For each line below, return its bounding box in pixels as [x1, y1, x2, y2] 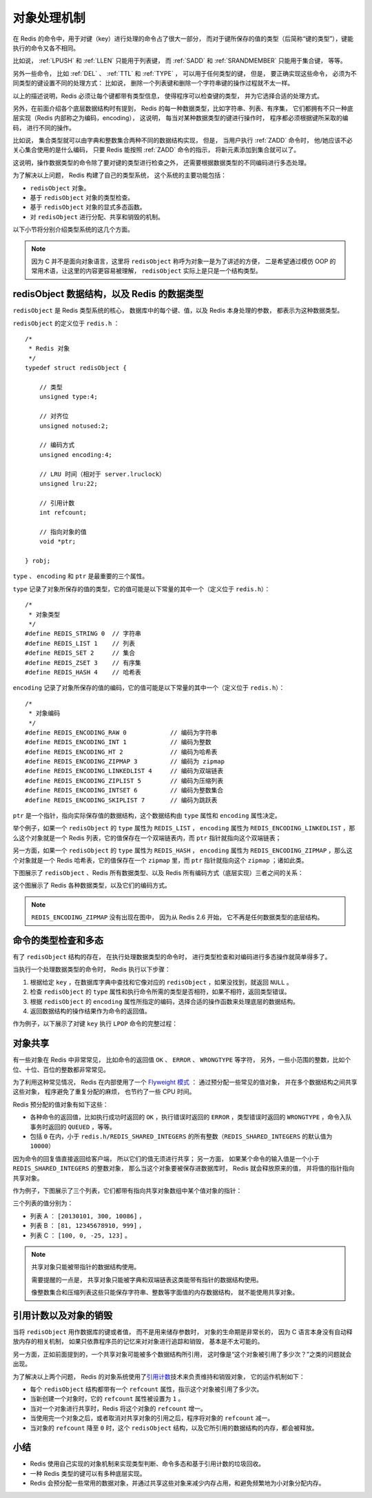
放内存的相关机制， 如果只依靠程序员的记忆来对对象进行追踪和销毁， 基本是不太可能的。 [12, 1337, 264, 1346]
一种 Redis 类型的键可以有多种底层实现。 [30, 1469, 146, 1477]
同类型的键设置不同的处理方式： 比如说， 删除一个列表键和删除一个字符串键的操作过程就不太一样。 [12, 79, 294, 88]
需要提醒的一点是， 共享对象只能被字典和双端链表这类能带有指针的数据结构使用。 [31, 1275, 262, 1284]
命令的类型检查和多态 [12, 934, 103, 946]
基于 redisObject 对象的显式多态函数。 [30, 203, 146, 212]
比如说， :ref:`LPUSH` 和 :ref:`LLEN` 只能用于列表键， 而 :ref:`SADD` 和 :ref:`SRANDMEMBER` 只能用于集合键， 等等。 [12, 57, 347, 65]
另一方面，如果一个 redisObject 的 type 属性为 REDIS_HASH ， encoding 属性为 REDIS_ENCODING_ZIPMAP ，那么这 [12, 846, 353, 854]
